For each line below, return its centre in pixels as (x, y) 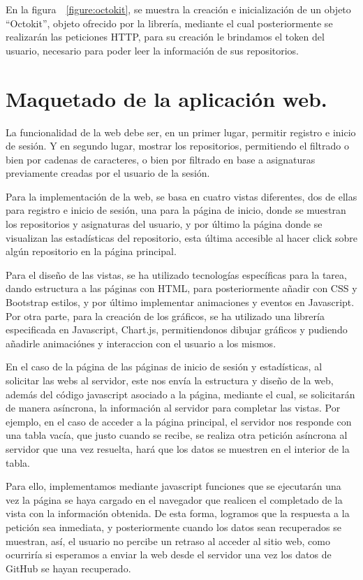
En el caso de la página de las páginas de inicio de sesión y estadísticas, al (164, 367)
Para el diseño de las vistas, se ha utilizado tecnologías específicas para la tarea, (176, 274)
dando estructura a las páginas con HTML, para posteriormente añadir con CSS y (181, 288)
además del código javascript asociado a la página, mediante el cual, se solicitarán (180, 394)
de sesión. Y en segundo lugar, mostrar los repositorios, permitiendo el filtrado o (177, 146)
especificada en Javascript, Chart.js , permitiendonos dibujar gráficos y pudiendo (177, 329)
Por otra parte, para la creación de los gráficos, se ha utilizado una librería (165, 316)
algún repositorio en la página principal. (91, 251)
